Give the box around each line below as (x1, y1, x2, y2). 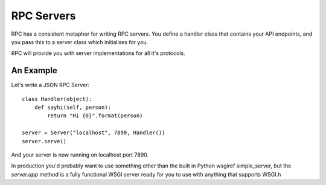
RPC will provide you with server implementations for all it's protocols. (11, 50, 185, 57)
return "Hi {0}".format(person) (47, 112, 143, 119)
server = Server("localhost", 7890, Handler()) (22, 129, 165, 136)
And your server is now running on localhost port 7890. (11, 151, 149, 158)
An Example (11, 65, 57, 76)
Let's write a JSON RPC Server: (11, 82, 90, 89)
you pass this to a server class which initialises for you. (11, 38, 149, 45)
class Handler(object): (22, 96, 92, 102)
